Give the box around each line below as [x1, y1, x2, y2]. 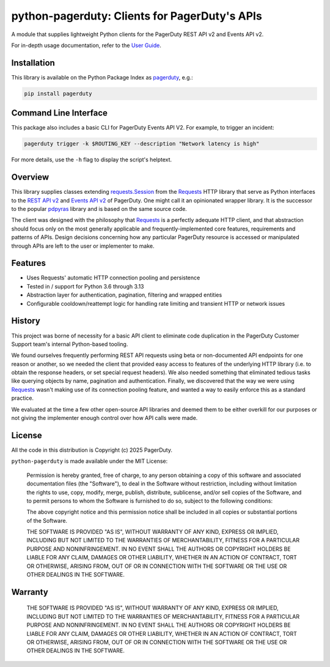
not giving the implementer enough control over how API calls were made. [11, 415, 198, 422]
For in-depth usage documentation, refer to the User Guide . [11, 42, 161, 49]
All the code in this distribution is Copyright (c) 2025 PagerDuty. [11, 446, 172, 454]
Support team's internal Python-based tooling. [11, 340, 128, 348]
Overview [11, 172, 50, 183]
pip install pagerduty [24, 90, 92, 97]
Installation [11, 57, 55, 68]
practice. [11, 394, 34, 402]
